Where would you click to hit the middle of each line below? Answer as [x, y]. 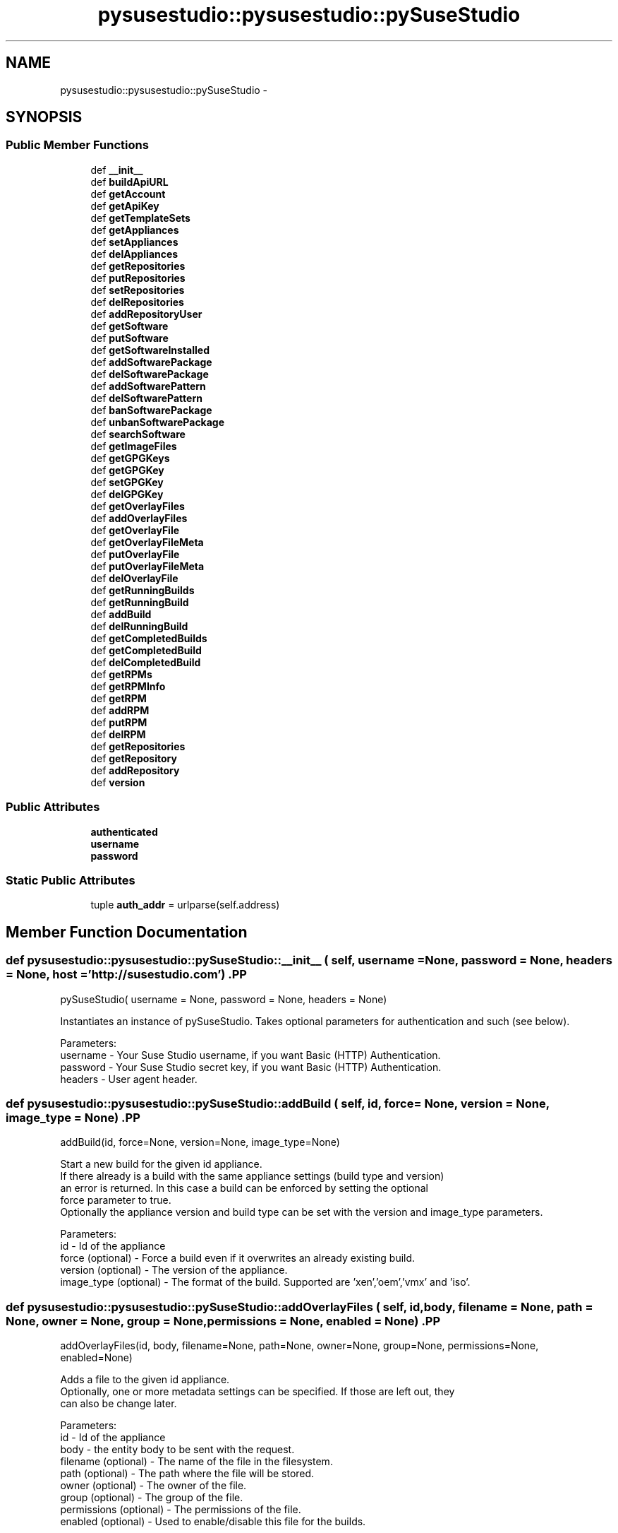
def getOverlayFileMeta [147, 542]
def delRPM [118, 734]
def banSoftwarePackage [151, 410]
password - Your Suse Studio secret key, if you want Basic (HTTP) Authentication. [251, 1067]
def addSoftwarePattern [148, 386]
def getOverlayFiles [138, 506]
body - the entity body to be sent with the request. [177, 1450]
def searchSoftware [138, 434]
